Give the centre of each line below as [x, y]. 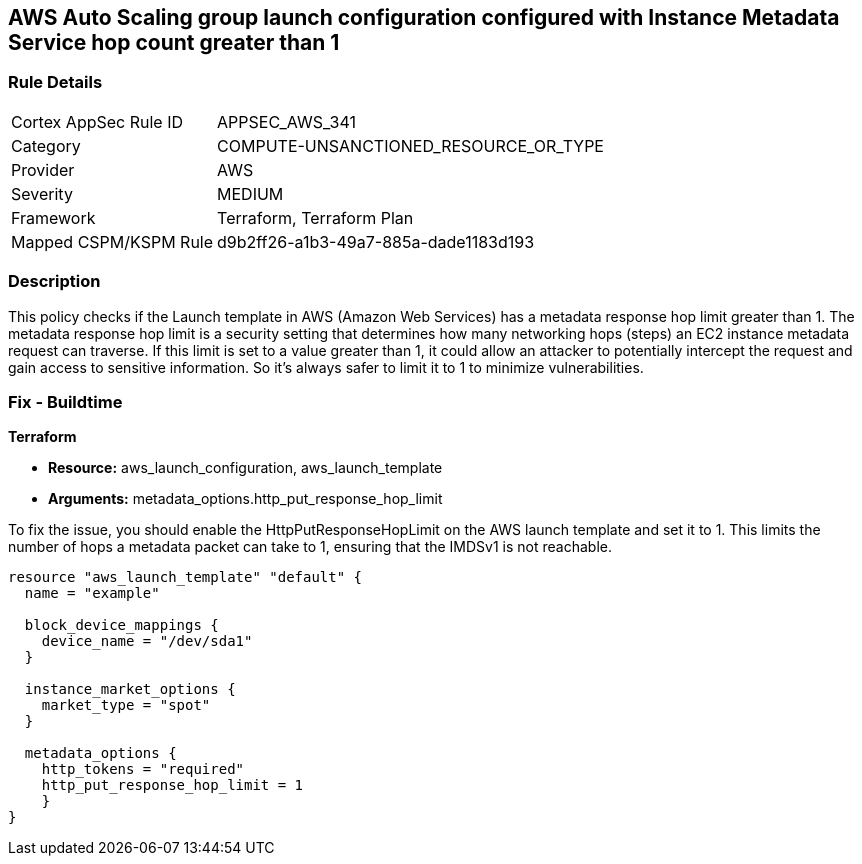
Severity [42, 193]
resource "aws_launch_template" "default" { [185, 577]
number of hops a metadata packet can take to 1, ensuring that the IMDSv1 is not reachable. [310, 547]
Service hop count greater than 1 [174, 42]
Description [54, 281]
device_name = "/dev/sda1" [147, 641]
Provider [43, 169]
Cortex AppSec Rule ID [97, 121]
